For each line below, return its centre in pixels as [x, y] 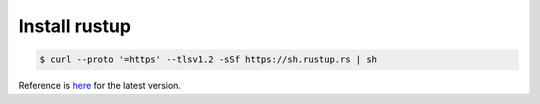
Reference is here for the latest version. [100, 86]
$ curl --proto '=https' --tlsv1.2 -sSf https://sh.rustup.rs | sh [208, 59]
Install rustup [75, 26]
